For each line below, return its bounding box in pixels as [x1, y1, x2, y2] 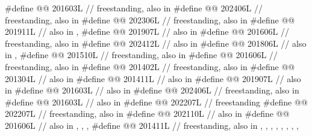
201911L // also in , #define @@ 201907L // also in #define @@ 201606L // [5, 25, 290, 38]
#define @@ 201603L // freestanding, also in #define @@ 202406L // [5, 2, 263, 14]
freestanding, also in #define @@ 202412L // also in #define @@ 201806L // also [5, 37, 307, 49]
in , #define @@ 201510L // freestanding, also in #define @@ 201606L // [5, 49, 278, 61]
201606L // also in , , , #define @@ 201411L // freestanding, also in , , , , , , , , [5, 119, 299, 131]
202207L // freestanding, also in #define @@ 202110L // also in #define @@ [5, 107, 290, 120]
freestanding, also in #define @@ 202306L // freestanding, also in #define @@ [5, 13, 295, 26]
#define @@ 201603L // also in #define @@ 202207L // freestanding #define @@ [5, 95, 308, 108]
